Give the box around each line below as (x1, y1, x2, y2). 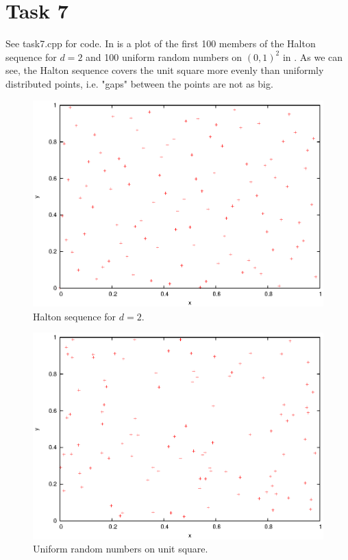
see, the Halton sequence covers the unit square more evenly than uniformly (5, 63, 324, 77)
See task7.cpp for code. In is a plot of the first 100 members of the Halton (5, 36, 316, 51)
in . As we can (282, 49, 343, 64)
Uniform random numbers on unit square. (33, 542, 208, 556)
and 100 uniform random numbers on (86, 49, 243, 64)
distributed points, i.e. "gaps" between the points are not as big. (5, 76, 273, 90)
